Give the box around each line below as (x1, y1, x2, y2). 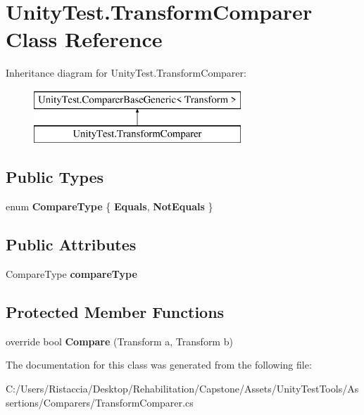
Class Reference (6, 25, 163, 53)
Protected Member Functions (6, 301, 225, 323)
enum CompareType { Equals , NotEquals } (6, 199, 213, 214)
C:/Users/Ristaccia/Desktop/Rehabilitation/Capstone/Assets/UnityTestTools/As (6, 381, 359, 396)
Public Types (6, 166, 104, 188)
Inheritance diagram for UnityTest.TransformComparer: (6, 65, 246, 80)
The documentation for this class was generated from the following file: (6, 357, 312, 372)
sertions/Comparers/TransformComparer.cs (6, 395, 194, 409)
